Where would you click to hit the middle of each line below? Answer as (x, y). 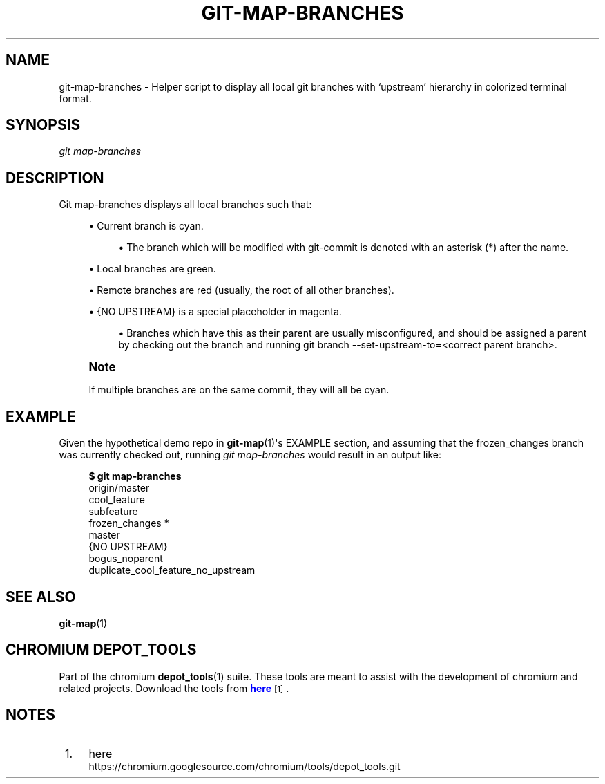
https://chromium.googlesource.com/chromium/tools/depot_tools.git (244, 766)
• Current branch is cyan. (146, 226)
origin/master (119, 488)
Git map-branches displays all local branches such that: (185, 205)
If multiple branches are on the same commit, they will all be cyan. (239, 390)
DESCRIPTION (55, 178)
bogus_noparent (126, 559)
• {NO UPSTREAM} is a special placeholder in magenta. (215, 312)
